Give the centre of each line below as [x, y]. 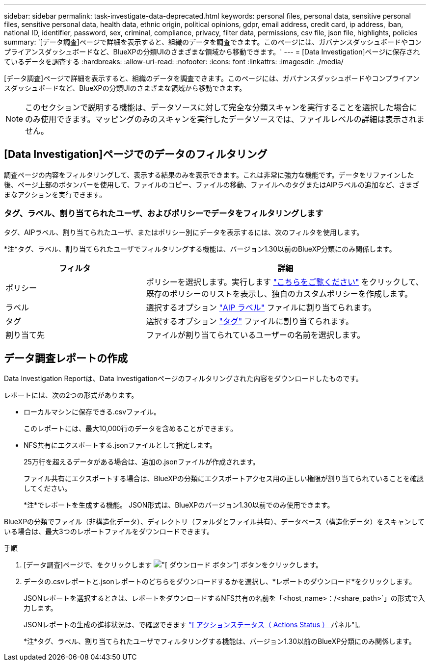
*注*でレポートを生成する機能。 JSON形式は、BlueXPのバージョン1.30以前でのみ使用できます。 [179, 505]
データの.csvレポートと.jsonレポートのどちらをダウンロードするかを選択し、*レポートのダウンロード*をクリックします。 [220, 582]
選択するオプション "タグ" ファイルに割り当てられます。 [250, 321]
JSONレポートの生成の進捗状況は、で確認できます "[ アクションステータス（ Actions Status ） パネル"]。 [194, 625]
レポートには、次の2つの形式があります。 [71, 395]
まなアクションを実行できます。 [55, 194]
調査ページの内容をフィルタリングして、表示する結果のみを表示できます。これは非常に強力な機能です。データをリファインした [209, 175]
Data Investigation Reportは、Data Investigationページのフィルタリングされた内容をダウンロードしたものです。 [183, 379]
